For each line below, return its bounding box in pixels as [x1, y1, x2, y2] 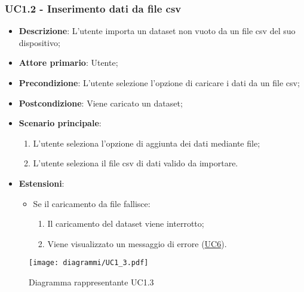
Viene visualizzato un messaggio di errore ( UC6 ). [47, 237, 227, 250]
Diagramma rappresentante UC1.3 [29, 276, 154, 288]
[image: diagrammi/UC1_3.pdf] [29, 258, 149, 267]
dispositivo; [19, 36, 60, 48]
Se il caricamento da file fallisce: [33, 197, 151, 209]
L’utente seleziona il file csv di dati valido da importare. [33, 157, 238, 169]
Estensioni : [19, 177, 65, 189]
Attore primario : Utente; [19, 56, 118, 69]
